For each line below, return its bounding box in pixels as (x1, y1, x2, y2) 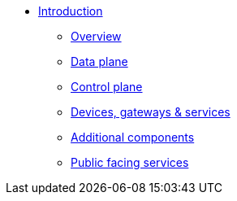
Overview (71, 29, 122, 43)
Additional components (71, 130, 195, 144)
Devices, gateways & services (71, 105, 231, 119)
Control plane (71, 80, 143, 94)
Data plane (71, 55, 128, 68)
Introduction (38, 4, 103, 18)
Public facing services (71, 155, 189, 169)
